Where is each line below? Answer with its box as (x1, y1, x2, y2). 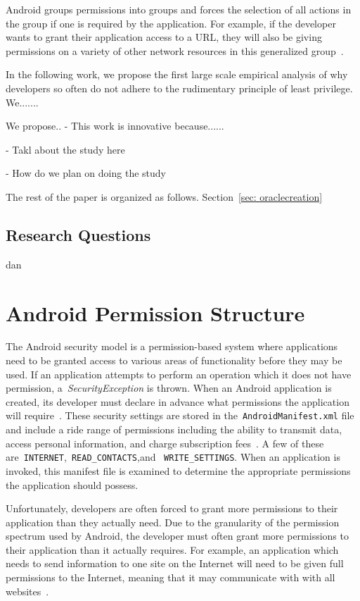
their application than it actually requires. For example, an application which (6, 542, 339, 557)
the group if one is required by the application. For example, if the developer (6, 16, 336, 30)
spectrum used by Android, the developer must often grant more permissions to (6, 528, 349, 543)
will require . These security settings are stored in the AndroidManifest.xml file (6, 408, 354, 423)
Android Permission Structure (6, 298, 305, 327)
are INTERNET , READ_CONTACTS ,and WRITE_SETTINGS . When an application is (6, 450, 340, 464)
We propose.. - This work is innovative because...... (6, 118, 224, 133)
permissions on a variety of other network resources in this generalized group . (6, 43, 344, 58)
